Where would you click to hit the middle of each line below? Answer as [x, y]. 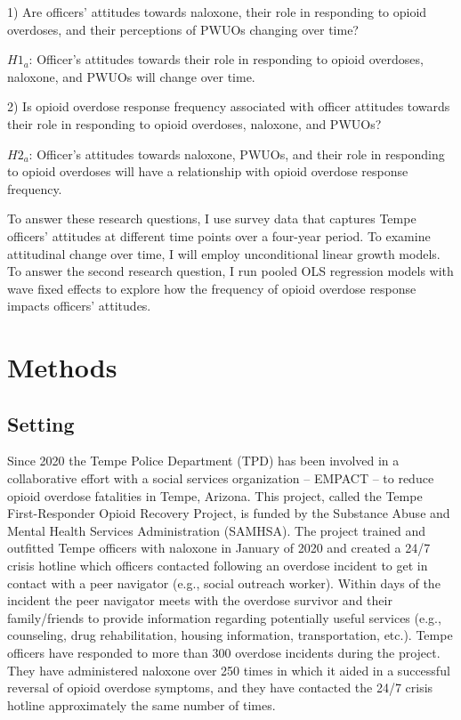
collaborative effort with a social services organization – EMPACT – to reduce [221, 478]
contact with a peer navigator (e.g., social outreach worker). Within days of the [224, 582]
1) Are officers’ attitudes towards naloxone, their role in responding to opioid [217, 12]
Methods [62, 367]
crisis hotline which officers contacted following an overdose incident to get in [218, 566]
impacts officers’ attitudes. [79, 306]
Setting [41, 423]
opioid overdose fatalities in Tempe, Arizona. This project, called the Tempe [215, 495]
